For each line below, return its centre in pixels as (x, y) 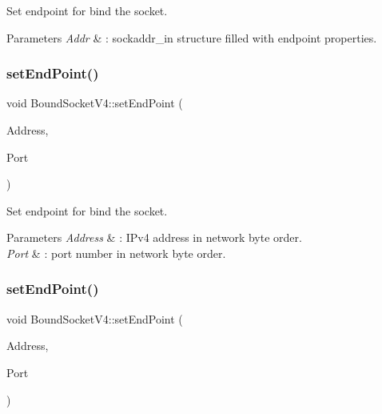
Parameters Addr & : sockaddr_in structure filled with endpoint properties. (192, 37)
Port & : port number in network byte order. (116, 253)
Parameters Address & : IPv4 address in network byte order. (154, 237)
